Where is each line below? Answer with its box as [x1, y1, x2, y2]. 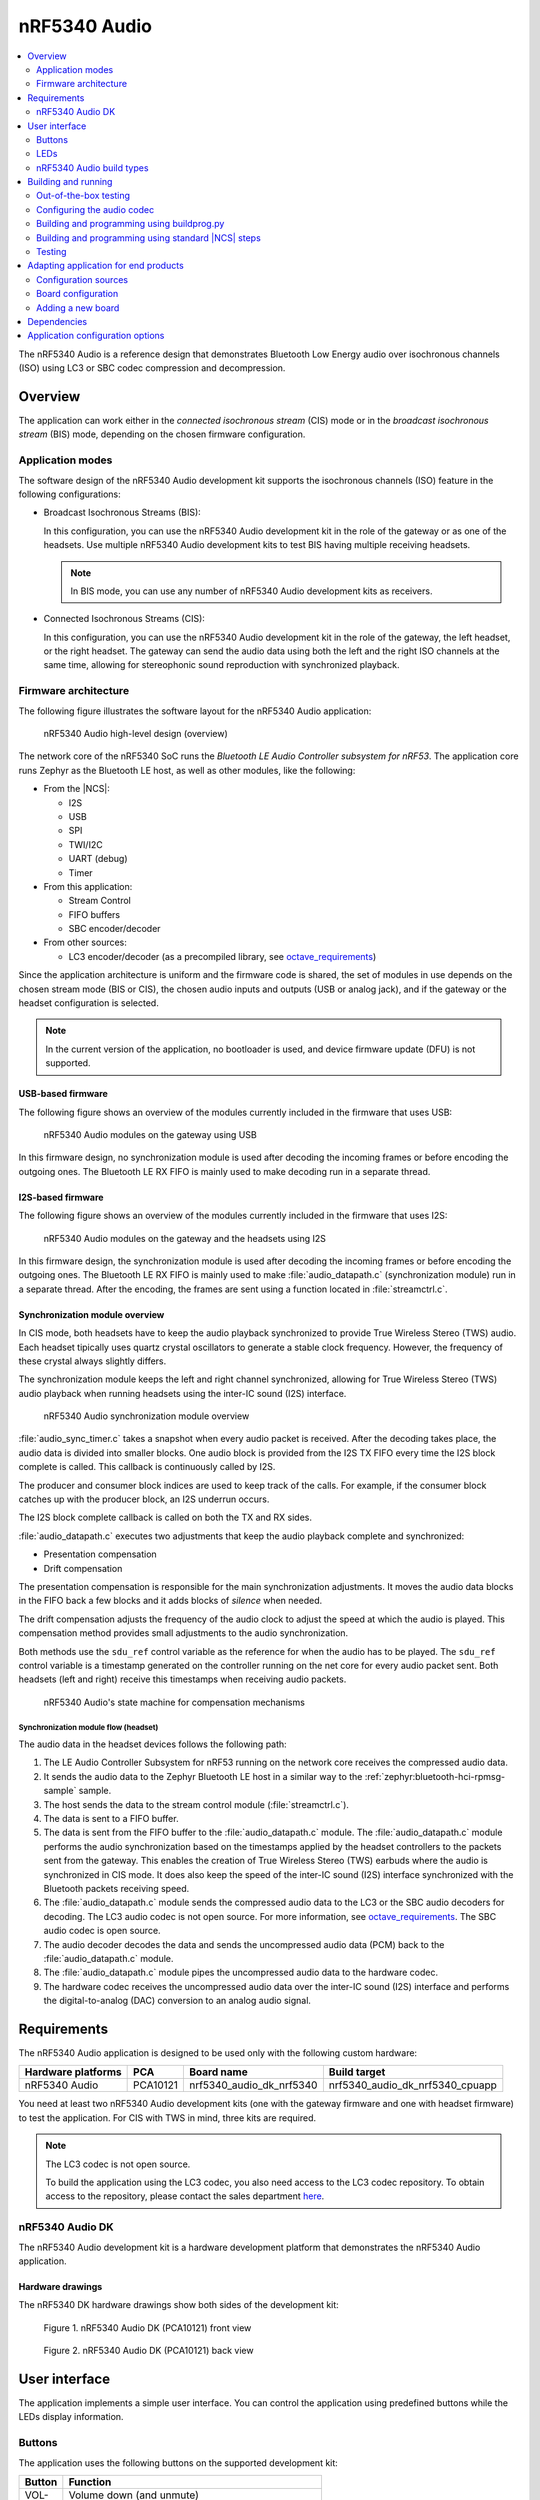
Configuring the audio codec [36, 203, 155, 215]
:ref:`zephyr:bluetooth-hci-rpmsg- [364, 1770, 505, 1782]
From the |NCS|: [43, 783, 110, 795]
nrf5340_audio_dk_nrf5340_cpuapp [328, 2078, 497, 2092]
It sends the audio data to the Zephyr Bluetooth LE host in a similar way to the [43, 1770, 363, 1782]
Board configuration [36, 288, 119, 300]
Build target [328, 2065, 386, 2079]
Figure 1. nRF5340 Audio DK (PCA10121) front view [43, 2321, 252, 2334]
